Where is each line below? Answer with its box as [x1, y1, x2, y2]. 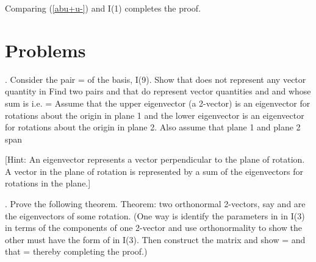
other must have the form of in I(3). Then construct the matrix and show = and [5, 233, 306, 246]
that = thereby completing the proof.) [5, 245, 148, 258]
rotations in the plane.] [5, 177, 91, 189]
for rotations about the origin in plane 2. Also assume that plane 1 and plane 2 [5, 121, 301, 133]
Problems [5, 37, 86, 62]
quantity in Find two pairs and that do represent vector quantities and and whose [5, 85, 311, 97]
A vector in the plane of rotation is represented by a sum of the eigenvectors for [5, 165, 303, 177]
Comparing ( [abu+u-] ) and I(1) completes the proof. [5, 2, 201, 14]
